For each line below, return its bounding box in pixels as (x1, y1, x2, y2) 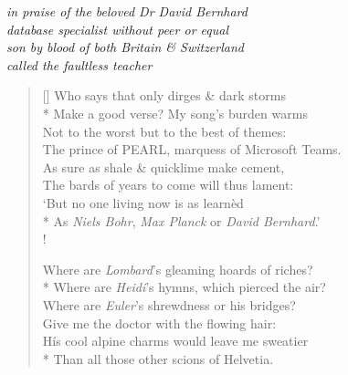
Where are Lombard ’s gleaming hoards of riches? (42, 259, 313, 278)
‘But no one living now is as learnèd (42, 193, 244, 212)
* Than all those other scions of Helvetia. (42, 349, 274, 368)
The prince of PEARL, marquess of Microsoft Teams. (42, 140, 342, 159)
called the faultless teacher (6, 55, 153, 74)
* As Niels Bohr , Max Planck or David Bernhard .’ (42, 211, 321, 230)
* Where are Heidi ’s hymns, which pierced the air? (42, 277, 326, 297)
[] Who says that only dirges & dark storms (42, 86, 286, 105)
